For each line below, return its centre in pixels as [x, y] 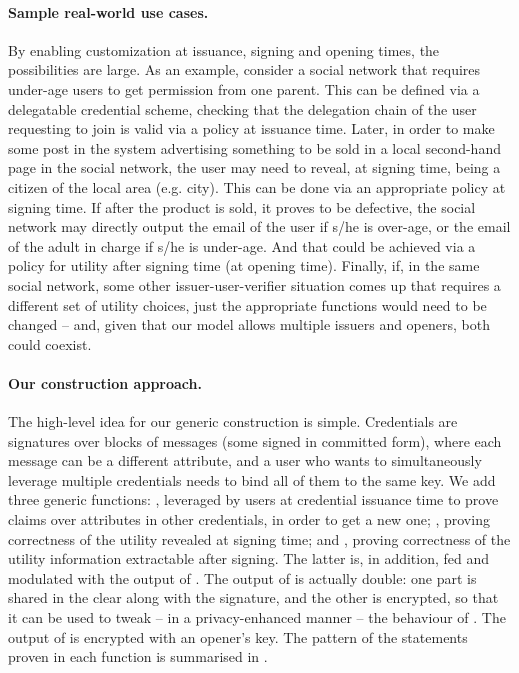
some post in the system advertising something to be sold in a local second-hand [254, 147]
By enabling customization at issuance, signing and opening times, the [224, 49]
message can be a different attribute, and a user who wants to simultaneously [245, 460]
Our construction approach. [105, 382]
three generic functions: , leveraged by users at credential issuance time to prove [253, 499]
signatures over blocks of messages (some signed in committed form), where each [255, 440]
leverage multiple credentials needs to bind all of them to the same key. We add [252, 479]
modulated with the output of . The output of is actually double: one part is [242, 577]
